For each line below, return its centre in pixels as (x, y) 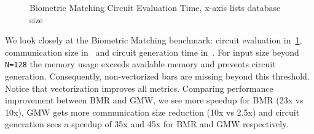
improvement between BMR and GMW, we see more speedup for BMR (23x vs (154, 100)
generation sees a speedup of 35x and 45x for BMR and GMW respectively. (147, 124)
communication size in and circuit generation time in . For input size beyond (152, 52)
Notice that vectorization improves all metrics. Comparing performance (139, 88)
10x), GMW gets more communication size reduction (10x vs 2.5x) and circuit (152, 112)
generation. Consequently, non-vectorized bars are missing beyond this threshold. (157, 76)
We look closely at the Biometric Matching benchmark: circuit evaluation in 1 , (154, 40)
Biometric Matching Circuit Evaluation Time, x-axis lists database (155, 7)
